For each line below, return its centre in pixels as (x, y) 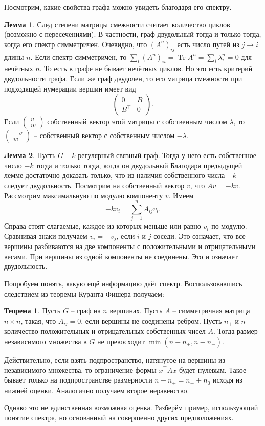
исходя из (228, 380)
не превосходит (121, 341)
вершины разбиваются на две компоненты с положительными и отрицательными (130, 246)
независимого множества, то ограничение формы (80, 369)
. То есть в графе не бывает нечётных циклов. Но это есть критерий (146, 68)
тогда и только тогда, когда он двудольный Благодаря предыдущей (139, 165)
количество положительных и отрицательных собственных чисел (105, 331)
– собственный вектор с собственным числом (104, 135)
